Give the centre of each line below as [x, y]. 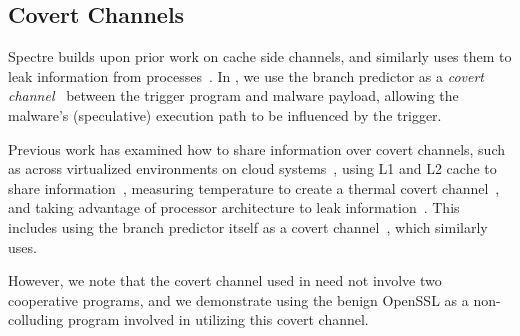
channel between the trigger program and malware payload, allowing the [233, 95]
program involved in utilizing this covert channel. [218, 319]
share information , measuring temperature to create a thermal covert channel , [254, 187]
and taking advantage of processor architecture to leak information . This [234, 207]
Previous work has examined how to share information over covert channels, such [257, 148]
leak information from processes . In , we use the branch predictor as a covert [246, 75]
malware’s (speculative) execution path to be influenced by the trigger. [225, 114]
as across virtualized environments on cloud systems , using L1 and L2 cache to [252, 168]
